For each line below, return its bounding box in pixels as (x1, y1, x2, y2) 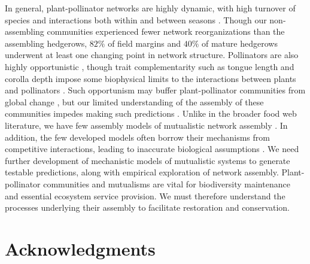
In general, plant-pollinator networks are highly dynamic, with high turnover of (5, 2, 296, 14)
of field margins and (108, 37, 181, 49)
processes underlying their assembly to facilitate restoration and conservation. (5, 201, 290, 214)
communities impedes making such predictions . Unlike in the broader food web (5, 107, 297, 120)
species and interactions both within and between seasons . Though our (5, 13, 267, 26)
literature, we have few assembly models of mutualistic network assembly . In (5, 119, 288, 131)
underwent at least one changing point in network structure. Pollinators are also (5, 48, 299, 61)
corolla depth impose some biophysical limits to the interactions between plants (5, 72, 296, 84)
